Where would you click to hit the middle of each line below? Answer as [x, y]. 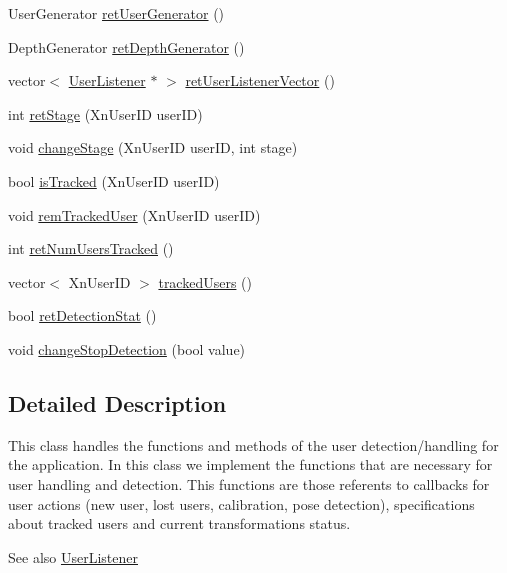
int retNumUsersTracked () [91, 248]
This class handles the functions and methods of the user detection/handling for [253, 444]
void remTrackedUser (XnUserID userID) [134, 214]
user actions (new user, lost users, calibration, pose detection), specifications [241, 503]
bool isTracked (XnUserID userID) [114, 180]
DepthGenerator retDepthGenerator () [126, 46]
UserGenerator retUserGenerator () [116, 13]
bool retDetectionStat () [82, 315]
